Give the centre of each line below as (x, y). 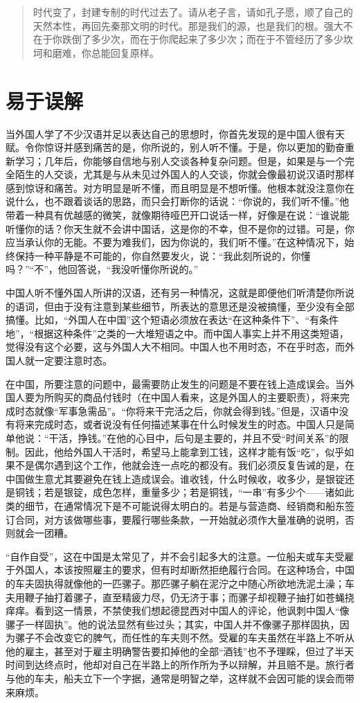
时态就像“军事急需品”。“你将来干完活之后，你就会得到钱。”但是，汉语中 (177, 410)
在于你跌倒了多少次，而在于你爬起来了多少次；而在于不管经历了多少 (188, 39)
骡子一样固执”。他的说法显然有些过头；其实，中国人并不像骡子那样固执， (173, 624)
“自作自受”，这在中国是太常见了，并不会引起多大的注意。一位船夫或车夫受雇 (180, 556)
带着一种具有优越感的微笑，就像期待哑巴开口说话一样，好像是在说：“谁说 (173, 215)
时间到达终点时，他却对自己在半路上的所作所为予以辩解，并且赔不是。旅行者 (180, 665)
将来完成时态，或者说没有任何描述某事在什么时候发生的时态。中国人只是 (180, 424)
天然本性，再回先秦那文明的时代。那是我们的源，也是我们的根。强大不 (193, 25)
